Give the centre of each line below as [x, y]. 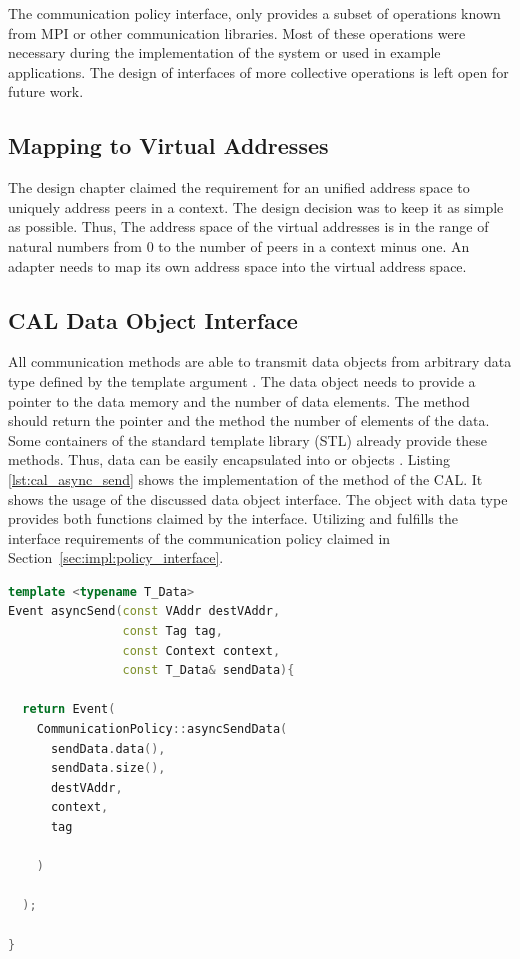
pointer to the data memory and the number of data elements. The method [239, 400]
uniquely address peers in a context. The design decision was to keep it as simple [256, 206]
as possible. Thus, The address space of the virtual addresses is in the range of [248, 226]
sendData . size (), [108, 768]
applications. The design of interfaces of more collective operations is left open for [258, 71]
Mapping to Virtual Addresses [168, 145]
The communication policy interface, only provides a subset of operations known [254, 13]
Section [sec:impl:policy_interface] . [116, 557]
